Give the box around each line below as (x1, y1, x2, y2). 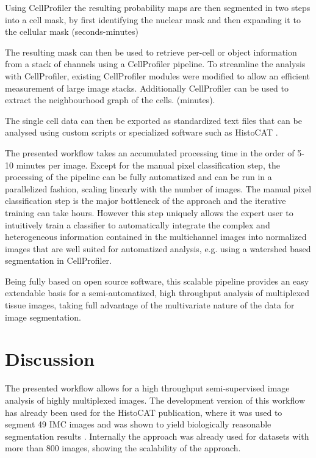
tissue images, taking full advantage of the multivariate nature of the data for (5, 299, 295, 311)
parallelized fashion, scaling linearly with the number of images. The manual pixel (5, 182, 312, 195)
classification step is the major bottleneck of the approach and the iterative (5, 194, 286, 207)
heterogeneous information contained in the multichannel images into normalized (5, 230, 307, 243)
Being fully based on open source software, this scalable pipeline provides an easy (5, 274, 309, 287)
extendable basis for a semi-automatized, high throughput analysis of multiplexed (5, 286, 310, 299)
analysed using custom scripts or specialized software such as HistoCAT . (5, 126, 278, 139)
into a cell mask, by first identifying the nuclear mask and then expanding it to (5, 13, 301, 26)
